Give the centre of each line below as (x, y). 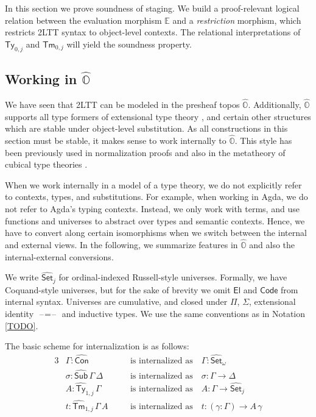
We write (22, 277)
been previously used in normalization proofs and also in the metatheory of (145, 152)
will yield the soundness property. (129, 44)
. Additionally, (275, 104)
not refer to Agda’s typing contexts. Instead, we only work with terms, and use (152, 208)
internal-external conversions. (59, 256)
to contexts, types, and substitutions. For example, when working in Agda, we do (156, 197)
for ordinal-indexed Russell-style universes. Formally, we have (173, 277)
